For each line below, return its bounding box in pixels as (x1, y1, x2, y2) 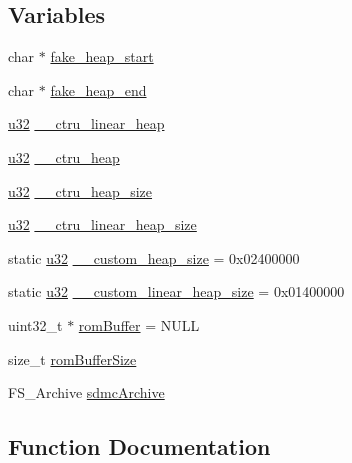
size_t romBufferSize (8, 348, 137, 369)
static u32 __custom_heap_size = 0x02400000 (8, 247, 300, 268)
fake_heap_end (50, 79, 147, 100)
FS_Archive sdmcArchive (8, 382, 165, 403)
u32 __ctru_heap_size (8, 180, 153, 201)
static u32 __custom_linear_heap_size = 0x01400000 (8, 281, 345, 302)
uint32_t (8, 314, 63, 335)
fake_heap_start (50, 46, 154, 67)
